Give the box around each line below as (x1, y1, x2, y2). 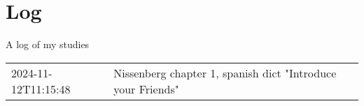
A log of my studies (6, 37, 90, 52)
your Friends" (113, 80, 179, 97)
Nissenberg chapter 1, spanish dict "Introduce (113, 64, 337, 81)
